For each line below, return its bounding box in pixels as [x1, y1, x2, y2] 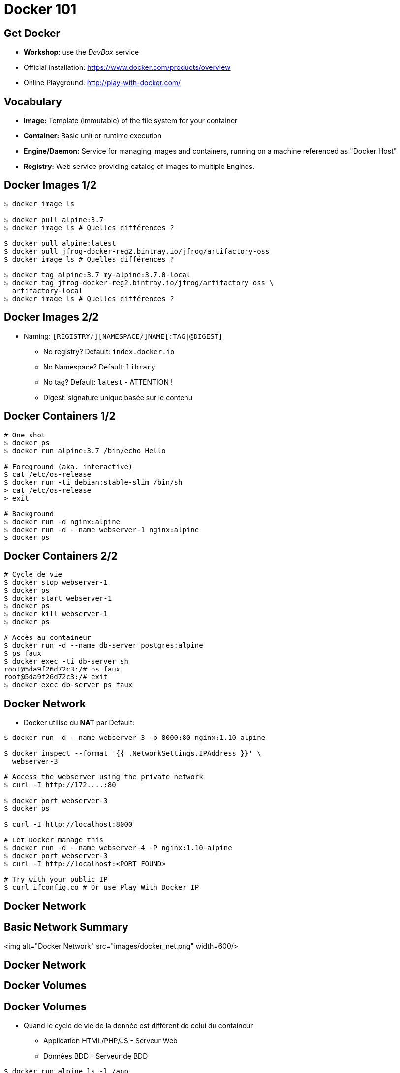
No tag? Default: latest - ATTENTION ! [43, 377, 173, 386]
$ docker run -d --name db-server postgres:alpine [4, 641, 203, 650]
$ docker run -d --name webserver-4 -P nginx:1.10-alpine [4, 844, 232, 852]
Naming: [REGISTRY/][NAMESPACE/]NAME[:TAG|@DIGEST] [24, 332, 223, 340]
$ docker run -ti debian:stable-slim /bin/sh [4, 478, 183, 486]
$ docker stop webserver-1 [4, 578, 108, 587]
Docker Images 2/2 [4, 311, 99, 324]
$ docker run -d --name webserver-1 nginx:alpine [4, 525, 199, 534]
